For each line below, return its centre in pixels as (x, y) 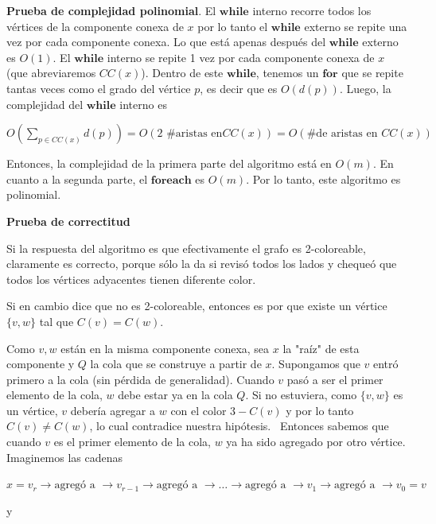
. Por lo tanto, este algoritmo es (323, 179)
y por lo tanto (320, 410)
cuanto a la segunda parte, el (77, 179)
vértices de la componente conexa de (95, 26)
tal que (56, 321)
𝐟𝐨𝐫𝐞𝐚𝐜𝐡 (171, 180)
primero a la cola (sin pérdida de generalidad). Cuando (140, 379)
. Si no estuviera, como (301, 395)
